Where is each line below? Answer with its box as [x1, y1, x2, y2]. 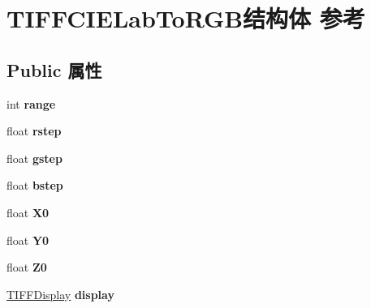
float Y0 [6, 231, 50, 248]
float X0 [6, 203, 50, 220]
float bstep [6, 177, 63, 194]
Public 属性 [6, 57, 102, 82]
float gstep [6, 149, 63, 166]
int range [6, 95, 56, 112]
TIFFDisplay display [6, 285, 114, 302]
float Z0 [6, 259, 47, 276]
